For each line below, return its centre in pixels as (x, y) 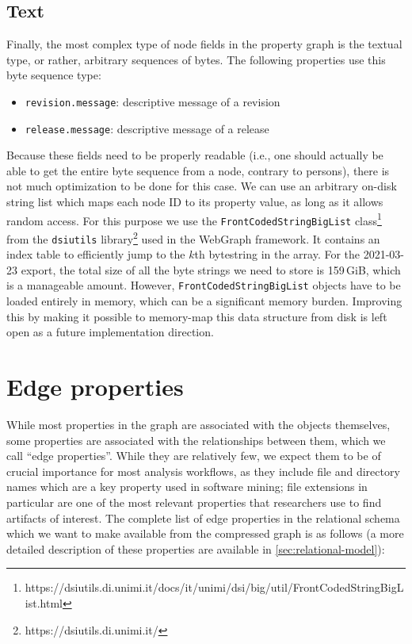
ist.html (44, 602)
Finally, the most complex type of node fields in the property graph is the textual (204, 44)
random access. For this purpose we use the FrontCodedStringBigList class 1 (194, 219)
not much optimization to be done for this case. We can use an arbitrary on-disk (202, 186)
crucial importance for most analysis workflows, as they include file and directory (203, 471)
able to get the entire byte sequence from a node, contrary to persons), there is (198, 170)
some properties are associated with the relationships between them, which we (196, 440)
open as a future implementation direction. (110, 332)
